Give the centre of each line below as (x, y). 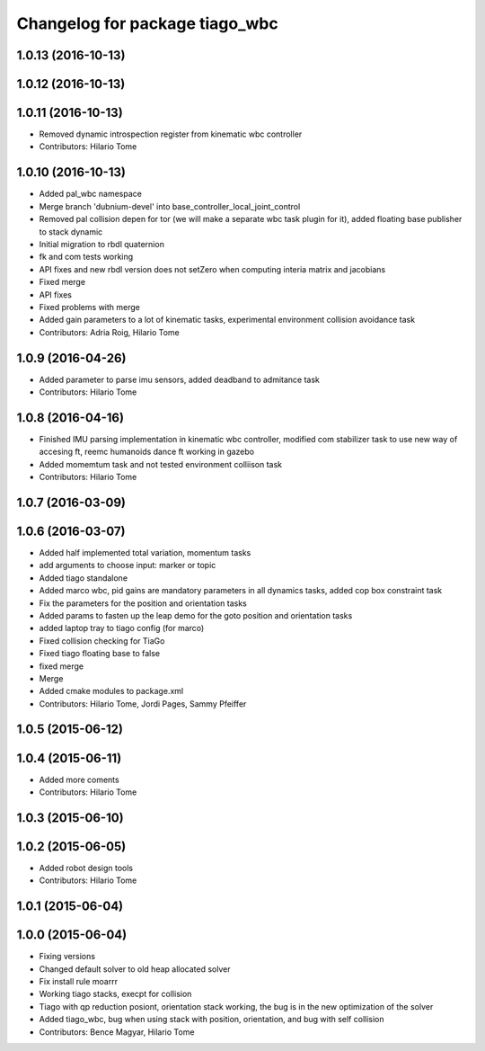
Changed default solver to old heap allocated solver (135, 969)
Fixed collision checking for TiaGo (102, 641)
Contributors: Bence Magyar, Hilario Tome (117, 1032)
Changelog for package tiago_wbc (147, 23)
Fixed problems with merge (90, 307)
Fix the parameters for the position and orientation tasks (143, 603)
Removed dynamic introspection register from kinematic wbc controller (171, 134)
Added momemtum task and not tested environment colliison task (161, 464)
